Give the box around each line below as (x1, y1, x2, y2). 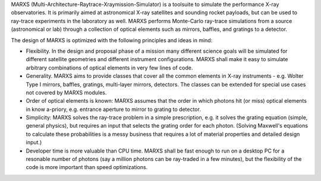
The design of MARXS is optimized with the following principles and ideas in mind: (11, 36, 213, 44)
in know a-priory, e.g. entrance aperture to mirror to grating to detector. (26, 106, 202, 113)
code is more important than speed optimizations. (26, 164, 148, 171)
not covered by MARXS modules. (26, 89, 107, 96)
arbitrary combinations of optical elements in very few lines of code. (26, 64, 193, 71)
